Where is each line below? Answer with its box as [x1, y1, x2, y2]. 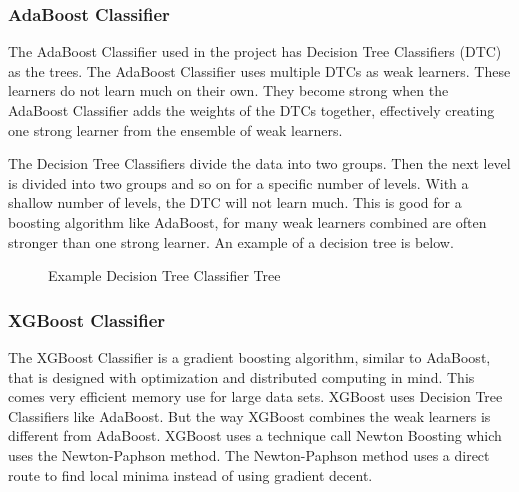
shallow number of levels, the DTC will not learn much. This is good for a [8, 192, 462, 213]
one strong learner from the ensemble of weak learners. [8, 119, 343, 140]
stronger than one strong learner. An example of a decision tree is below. [8, 231, 454, 252]
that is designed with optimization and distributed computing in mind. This [8, 366, 475, 387]
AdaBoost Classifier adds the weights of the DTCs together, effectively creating [8, 100, 495, 120]
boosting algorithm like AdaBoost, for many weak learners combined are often [8, 211, 487, 232]
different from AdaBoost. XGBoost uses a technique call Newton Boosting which [8, 425, 502, 446]
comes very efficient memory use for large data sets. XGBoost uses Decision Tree [8, 386, 503, 407]
